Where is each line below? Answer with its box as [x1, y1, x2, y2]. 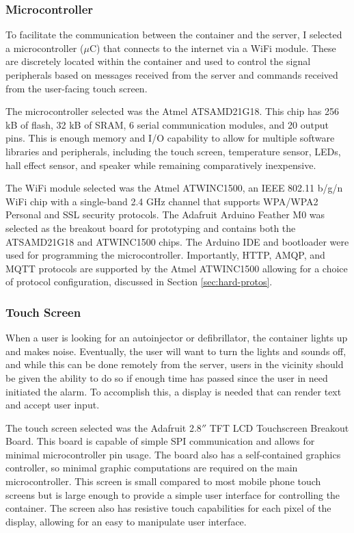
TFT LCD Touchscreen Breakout [209, 420, 349, 434]
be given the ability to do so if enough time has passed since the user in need [5, 370, 328, 385]
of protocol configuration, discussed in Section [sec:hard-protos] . [5, 274, 273, 289]
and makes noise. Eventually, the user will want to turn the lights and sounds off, [5, 343, 346, 358]
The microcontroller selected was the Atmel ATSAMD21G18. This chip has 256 [5, 104, 339, 118]
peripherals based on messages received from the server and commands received [5, 68, 338, 81]
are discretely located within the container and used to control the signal [5, 54, 311, 68]
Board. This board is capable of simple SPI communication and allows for [5, 434, 315, 448]
